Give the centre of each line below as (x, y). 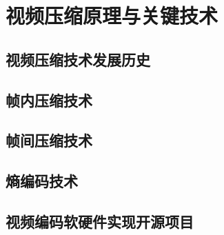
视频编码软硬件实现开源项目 (100, 221)
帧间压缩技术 (49, 140)
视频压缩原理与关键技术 (112, 16)
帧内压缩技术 (49, 100)
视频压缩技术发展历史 (78, 59)
